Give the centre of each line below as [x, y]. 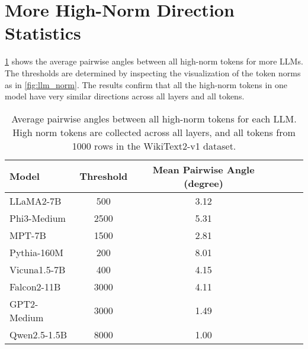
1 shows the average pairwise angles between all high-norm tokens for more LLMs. [154, 61]
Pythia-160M [36, 252]
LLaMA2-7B [36, 201]
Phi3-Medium [38, 218]
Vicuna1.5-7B [38, 269]
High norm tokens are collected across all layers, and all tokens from [154, 132]
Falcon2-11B [35, 286]
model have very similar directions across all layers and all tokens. [125, 96]
